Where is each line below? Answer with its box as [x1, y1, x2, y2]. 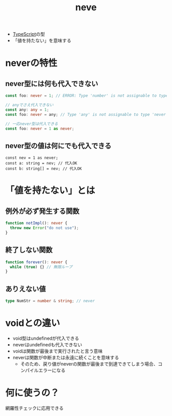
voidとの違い [5, 317, 60, 329]
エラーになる [38, 367, 66, 373]
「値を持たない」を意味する [12, 37, 72, 44]
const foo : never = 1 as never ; [5, 126, 74, 131]
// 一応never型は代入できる [5, 121, 58, 127]
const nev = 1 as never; [5, 155, 58, 160]
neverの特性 [5, 57, 57, 69]
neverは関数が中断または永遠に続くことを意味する [12, 354, 119, 360]
